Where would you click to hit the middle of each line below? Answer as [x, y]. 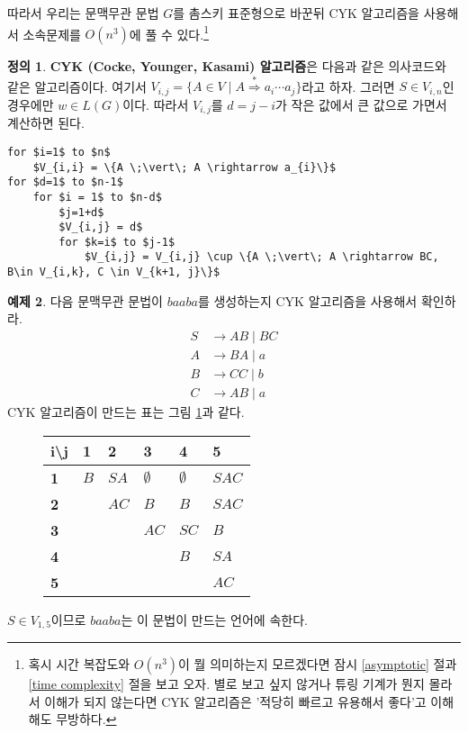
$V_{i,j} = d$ [101, 227]
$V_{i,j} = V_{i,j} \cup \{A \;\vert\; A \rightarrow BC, [261, 257]
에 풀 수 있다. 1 [169, 32]
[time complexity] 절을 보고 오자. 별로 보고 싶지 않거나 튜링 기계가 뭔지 [226, 684]
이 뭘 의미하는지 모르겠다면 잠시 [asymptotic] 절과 [318, 664]
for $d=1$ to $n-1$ [65, 182]
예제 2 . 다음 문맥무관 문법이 [85, 300]
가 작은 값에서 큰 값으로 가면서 [361, 104]
